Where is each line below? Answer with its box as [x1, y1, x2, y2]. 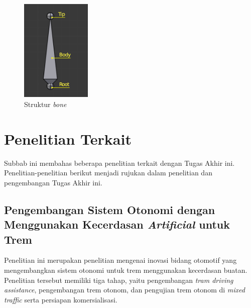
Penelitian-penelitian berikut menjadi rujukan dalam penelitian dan [4, 167, 212, 178]
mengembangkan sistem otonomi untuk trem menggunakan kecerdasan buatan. [4, 265, 247, 275]
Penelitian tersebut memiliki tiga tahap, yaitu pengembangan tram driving [4, 274, 233, 285]
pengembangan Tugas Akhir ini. [4, 177, 102, 187]
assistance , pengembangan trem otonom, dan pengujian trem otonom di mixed [4, 284, 245, 295]
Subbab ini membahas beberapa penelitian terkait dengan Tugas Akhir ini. [4, 157, 235, 168]
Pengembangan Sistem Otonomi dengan [4, 201, 215, 217]
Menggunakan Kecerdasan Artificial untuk [4, 217, 230, 232]
